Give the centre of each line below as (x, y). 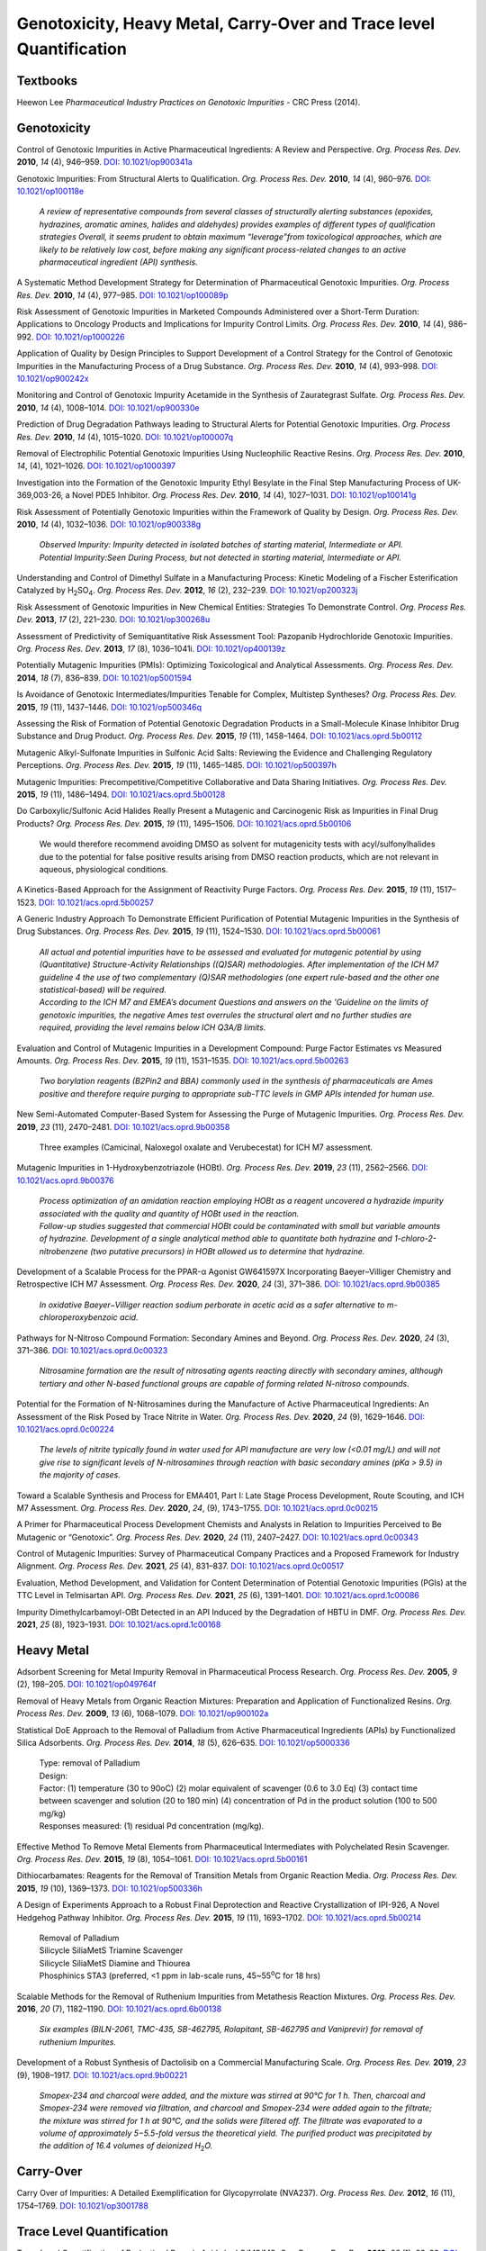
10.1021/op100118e (50, 191)
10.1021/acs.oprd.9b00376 (65, 1180)
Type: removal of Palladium (90, 1763)
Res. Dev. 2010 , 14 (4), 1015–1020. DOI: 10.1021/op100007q (125, 437)
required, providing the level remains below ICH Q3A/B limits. (153, 1027)
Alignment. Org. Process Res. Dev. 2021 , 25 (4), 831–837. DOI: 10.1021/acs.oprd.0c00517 (180, 1566)
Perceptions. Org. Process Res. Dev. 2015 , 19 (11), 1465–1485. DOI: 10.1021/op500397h (177, 765)
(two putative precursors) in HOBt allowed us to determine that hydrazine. (228, 1251)
